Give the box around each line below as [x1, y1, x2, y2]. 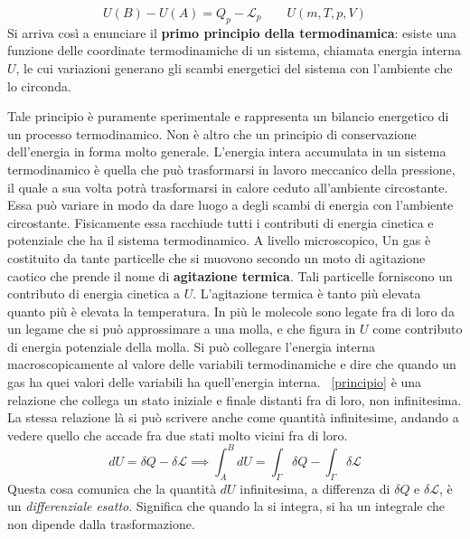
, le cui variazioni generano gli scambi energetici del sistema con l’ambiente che [15, 58, 453, 77]
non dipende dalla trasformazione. [7, 514, 195, 533]
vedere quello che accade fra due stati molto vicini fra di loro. [7, 425, 348, 444]
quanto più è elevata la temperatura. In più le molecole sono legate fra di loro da [7, 301, 455, 320]
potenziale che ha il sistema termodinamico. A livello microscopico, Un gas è [7, 231, 431, 250]
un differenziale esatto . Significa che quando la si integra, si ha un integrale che [7, 496, 446, 515]
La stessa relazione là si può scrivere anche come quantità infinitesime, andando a [7, 408, 459, 427]
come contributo [372, 319, 463, 338]
